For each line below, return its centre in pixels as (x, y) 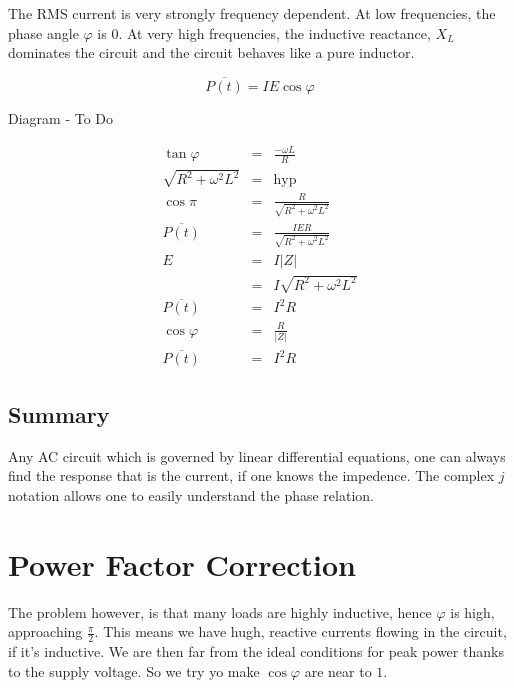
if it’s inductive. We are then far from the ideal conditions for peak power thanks (256, 650)
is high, (472, 611)
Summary (59, 413)
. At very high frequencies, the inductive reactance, (274, 32)
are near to (338, 670)
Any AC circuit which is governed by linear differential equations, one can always (257, 455)
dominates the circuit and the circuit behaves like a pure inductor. (211, 52)
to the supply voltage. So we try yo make (134, 670)
